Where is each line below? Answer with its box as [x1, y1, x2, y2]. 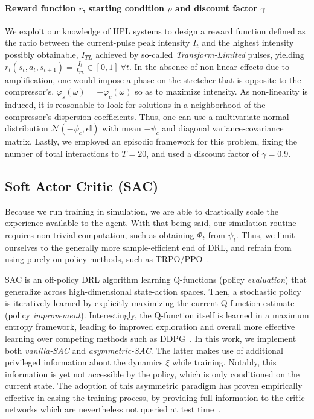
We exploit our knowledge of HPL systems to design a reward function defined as [5, 24, 306, 37]
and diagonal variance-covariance [162, 122, 284, 134]
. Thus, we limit [236, 228, 295, 241]
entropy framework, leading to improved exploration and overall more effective [5, 320, 295, 333]
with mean [102, 122, 141, 134]
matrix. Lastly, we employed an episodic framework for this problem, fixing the [5, 135, 298, 148]
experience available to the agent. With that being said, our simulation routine [5, 216, 296, 229]
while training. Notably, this [172, 356, 277, 368]
